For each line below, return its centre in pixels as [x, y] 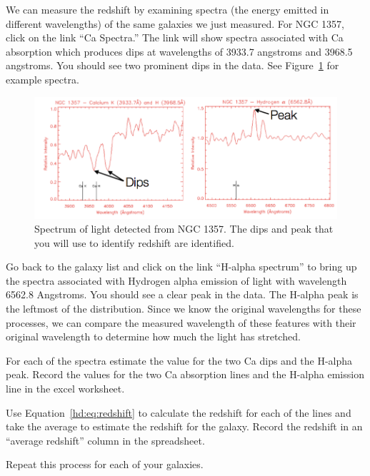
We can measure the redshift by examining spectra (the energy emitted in [167, 9]
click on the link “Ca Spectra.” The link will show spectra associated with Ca [175, 37]
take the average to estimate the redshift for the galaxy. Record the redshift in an [184, 426]
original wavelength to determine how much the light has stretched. [153, 336]
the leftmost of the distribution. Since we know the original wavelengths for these [184, 309]
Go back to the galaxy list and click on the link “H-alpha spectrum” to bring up [181, 267]
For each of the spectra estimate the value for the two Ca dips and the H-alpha [179, 360]
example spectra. [42, 79]
